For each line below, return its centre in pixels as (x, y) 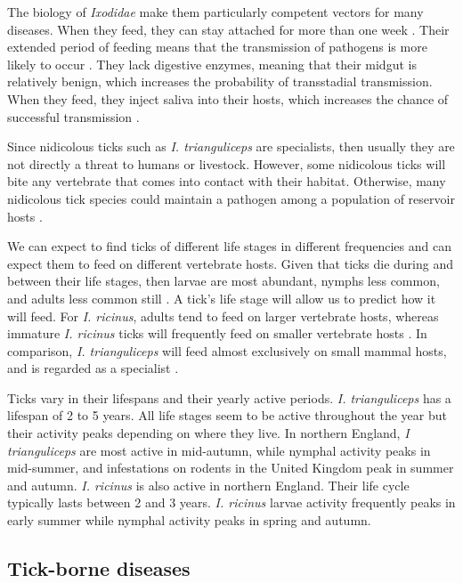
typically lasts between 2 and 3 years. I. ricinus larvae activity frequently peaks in (231, 502)
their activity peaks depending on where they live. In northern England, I (208, 433)
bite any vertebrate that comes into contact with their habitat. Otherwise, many (227, 181)
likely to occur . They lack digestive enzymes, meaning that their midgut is (212, 64)
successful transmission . (73, 116)
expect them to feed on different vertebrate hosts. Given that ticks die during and (230, 263)
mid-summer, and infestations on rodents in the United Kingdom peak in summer (231, 468)
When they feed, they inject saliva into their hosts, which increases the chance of (228, 98)
